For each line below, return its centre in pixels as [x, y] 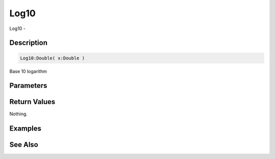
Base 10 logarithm [28, 71]
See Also [24, 145]
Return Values [32, 102]
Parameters [28, 86]
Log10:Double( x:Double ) [52, 58]
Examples [25, 129]
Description [29, 43]
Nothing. [19, 114]
